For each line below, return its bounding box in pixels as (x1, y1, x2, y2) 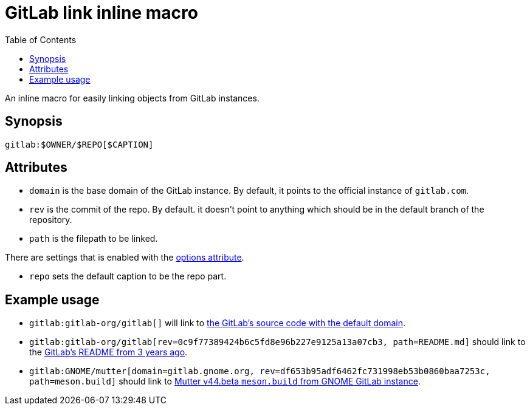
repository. (29, 214, 72, 225)
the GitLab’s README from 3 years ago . (29, 347, 188, 358)
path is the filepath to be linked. (29, 233, 158, 244)
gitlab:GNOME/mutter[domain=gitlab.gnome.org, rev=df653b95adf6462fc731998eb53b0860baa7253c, (29, 366, 490, 377)
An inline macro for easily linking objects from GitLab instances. (5, 92, 260, 103)
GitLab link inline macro (5, 2, 198, 23)
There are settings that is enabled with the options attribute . (5, 252, 244, 263)
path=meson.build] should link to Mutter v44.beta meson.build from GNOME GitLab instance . (29, 376, 421, 387)
